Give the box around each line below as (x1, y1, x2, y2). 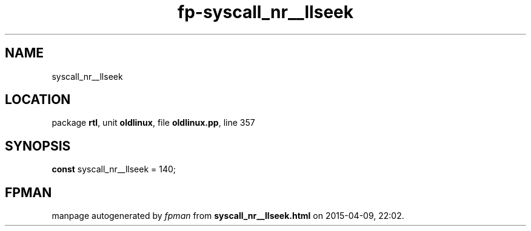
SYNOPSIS (5, 138, 71, 154)
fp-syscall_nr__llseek (178, 2, 353, 22)
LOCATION (5, 92, 71, 108)
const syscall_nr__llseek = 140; (52, 164, 176, 175)
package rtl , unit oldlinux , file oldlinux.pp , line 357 (52, 117, 255, 128)
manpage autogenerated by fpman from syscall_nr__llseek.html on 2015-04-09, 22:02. (52, 210, 404, 221)
